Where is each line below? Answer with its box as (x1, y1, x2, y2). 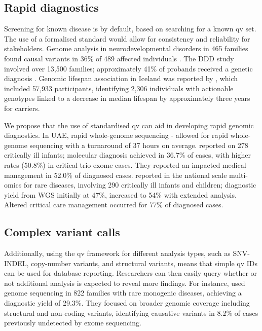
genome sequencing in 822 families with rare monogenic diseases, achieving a (4, 287, 242, 298)
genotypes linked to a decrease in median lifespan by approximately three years (4, 93, 250, 103)
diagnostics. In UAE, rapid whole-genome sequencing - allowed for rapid (4, 130, 228, 140)
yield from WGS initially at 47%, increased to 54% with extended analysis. (4, 189, 237, 200)
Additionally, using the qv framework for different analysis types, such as (4, 248, 231, 259)
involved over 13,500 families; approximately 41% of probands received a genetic (4, 63, 253, 73)
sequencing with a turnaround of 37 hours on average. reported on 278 (29, 139, 248, 150)
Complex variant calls (4, 224, 120, 240)
